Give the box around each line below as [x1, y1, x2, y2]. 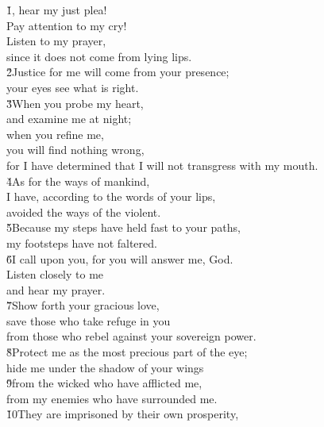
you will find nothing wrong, [6, 141, 145, 158]
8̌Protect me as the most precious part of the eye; [6, 344, 248, 360]
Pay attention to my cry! [6, 17, 127, 33]
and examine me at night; [6, 110, 132, 127]
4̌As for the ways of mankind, [6, 172, 150, 189]
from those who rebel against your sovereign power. [6, 328, 256, 344]
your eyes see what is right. [6, 79, 139, 95]
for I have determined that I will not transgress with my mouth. [6, 156, 318, 173]
